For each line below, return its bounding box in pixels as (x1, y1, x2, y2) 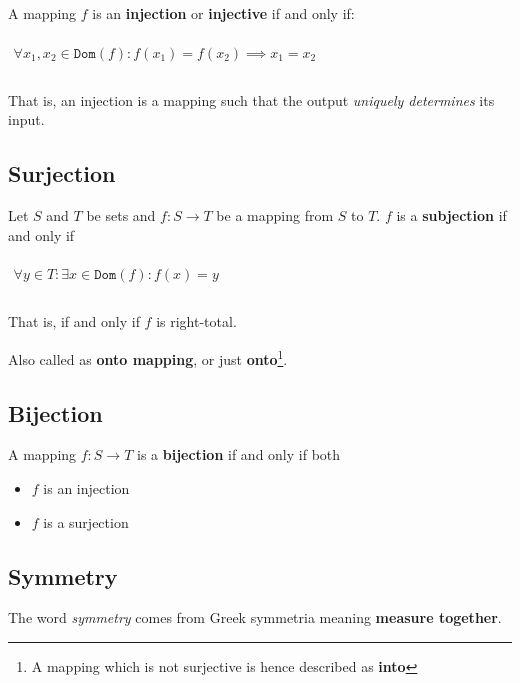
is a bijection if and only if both (137, 444, 341, 465)
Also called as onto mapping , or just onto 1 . (8, 346, 288, 369)
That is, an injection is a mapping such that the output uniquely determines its (8, 89, 495, 110)
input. (8, 109, 45, 130)
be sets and (86, 205, 156, 226)
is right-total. (156, 311, 237, 332)
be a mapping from (216, 205, 334, 226)
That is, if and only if (8, 311, 140, 332)
